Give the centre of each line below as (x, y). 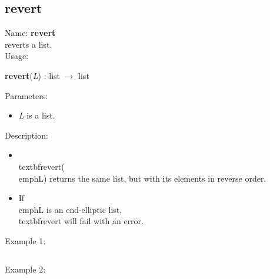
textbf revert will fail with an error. (81, 221)
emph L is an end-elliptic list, (70, 209)
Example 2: (25, 269)
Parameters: (26, 95)
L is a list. (37, 115)
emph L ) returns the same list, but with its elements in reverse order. (142, 178)
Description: (26, 135)
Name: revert (30, 33)
